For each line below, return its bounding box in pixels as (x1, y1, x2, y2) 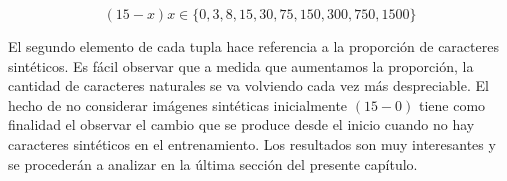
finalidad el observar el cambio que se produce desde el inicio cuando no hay (8, 114, 475, 135)
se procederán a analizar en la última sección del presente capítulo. (8, 153, 418, 174)
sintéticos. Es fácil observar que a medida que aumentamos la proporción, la (8, 55, 474, 76)
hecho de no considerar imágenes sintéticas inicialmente (8, 94, 348, 115)
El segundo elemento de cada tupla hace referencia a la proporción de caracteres (8, 36, 499, 56)
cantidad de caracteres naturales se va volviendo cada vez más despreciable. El (8, 75, 489, 96)
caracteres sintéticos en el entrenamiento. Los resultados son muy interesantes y (8, 133, 496, 154)
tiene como (418, 94, 486, 115)
